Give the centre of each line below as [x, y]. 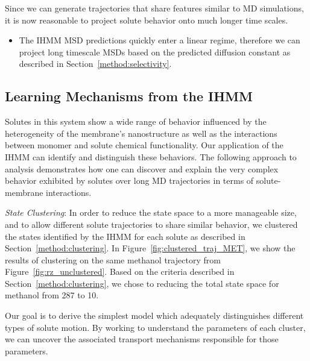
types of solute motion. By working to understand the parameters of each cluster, [155, 327]
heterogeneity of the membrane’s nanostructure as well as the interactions [141, 133]
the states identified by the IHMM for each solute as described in [125, 236]
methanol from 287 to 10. [52, 295]
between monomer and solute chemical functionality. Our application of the [144, 145]
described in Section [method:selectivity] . [95, 64]
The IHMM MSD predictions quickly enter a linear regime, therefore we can [160, 40]
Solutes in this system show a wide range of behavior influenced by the [136, 121]
